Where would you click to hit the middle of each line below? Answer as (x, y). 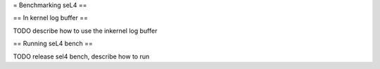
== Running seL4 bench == (53, 44)
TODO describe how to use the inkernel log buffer (85, 31)
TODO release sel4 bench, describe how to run (81, 56)
